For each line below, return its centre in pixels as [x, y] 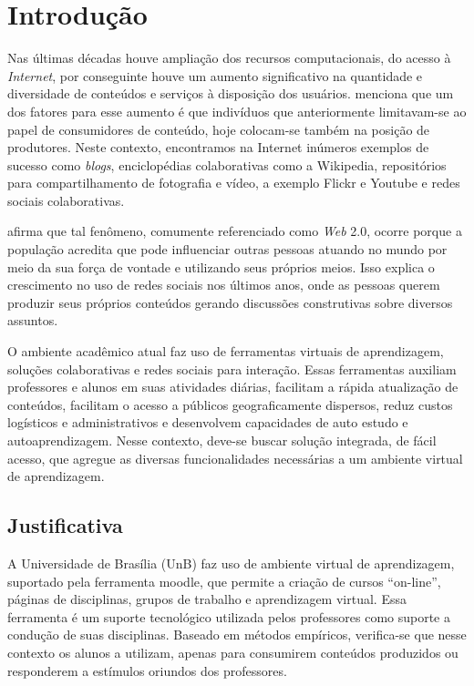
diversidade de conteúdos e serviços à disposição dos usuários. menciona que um [231, 93]
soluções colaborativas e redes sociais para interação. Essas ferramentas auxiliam [232, 369]
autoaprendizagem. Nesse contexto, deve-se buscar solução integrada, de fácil [222, 440]
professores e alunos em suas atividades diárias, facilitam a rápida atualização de [233, 387]
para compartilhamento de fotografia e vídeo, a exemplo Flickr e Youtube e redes [234, 183]
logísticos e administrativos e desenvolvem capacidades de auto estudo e [208, 422]
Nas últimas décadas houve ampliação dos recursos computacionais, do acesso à [229, 58]
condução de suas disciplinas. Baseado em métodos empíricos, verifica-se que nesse [237, 635]
